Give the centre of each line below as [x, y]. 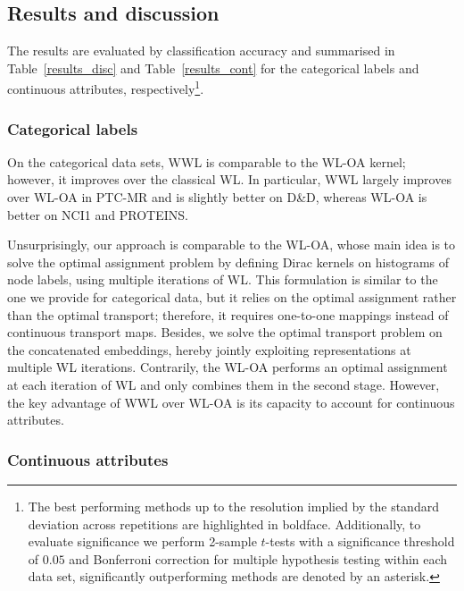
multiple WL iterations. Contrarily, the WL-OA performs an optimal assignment [228, 367]
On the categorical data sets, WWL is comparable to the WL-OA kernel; [207, 161]
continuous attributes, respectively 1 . [106, 88]
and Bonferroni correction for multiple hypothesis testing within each [258, 558]
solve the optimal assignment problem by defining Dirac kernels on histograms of [228, 262]
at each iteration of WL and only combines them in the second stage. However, [224, 384]
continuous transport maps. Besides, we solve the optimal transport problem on [225, 332]
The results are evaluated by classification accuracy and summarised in [201, 51]
